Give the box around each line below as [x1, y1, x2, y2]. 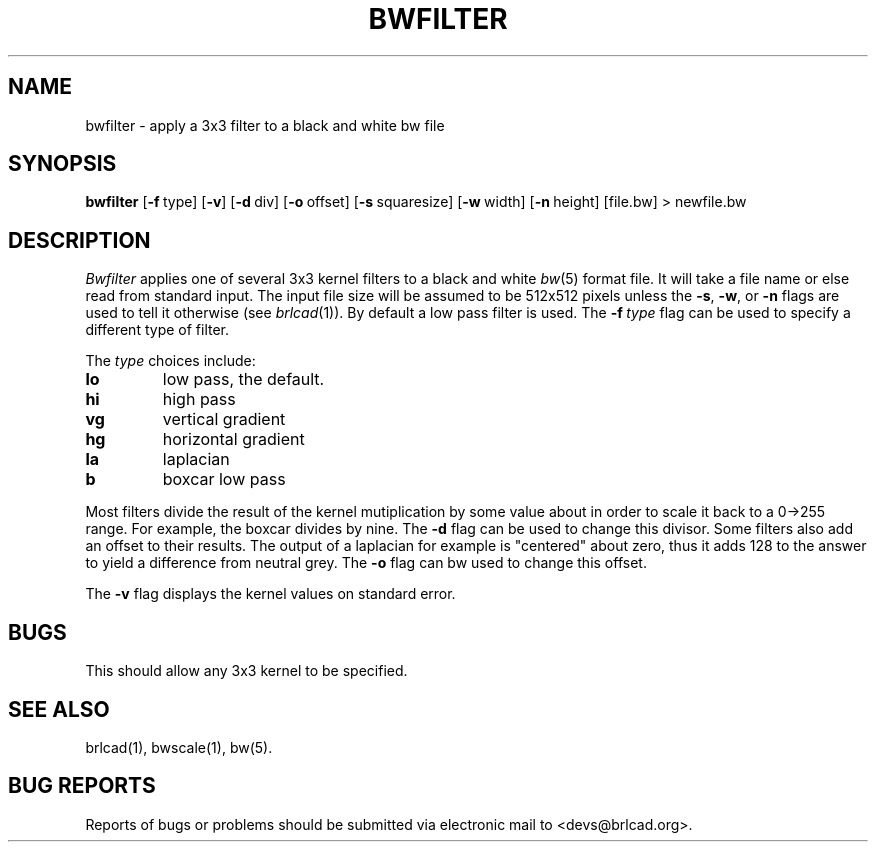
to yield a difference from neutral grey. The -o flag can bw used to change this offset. [85, 554, 647, 572]
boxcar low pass [162, 469, 286, 490]
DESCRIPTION [8, 227, 151, 253]
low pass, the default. [162, 369, 325, 390]
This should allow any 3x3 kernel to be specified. [85, 662, 408, 680]
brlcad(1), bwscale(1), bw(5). [85, 738, 273, 756]
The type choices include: [85, 352, 256, 370]
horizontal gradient [162, 429, 305, 450]
